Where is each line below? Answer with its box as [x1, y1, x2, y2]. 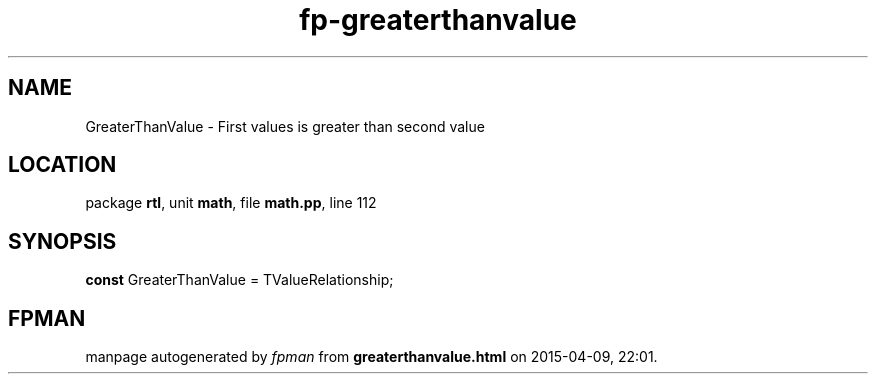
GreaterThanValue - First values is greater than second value [85, 117, 485, 135]
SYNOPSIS [8, 228, 117, 254]
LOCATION [8, 152, 117, 178]
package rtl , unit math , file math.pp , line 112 [85, 194, 377, 212]
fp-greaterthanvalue [299, 3, 577, 37]
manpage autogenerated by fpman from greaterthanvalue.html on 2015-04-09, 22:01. [85, 348, 658, 366]
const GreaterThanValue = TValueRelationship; [85, 271, 394, 289]
